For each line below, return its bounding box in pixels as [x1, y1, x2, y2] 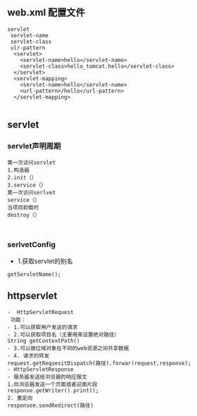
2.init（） [7, 174, 37, 181]
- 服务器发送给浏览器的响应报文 [7, 373, 87, 380]
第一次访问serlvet [7, 189, 56, 196]
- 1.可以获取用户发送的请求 [7, 323, 78, 331]
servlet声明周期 [7, 141, 61, 151]
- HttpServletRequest [7, 308, 74, 315]
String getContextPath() [7, 337, 80, 344]
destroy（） [7, 211, 40, 218]
